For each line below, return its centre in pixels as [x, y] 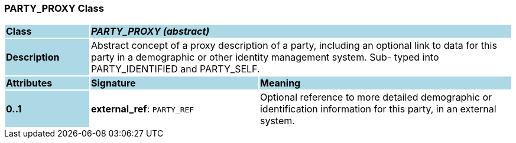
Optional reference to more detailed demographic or [376, 97]
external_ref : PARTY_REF [142, 109]
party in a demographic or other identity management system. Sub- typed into [265, 57]
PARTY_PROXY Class [54, 8]
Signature [113, 83]
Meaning [280, 83]
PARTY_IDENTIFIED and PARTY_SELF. [175, 69]
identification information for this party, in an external [378, 109]
